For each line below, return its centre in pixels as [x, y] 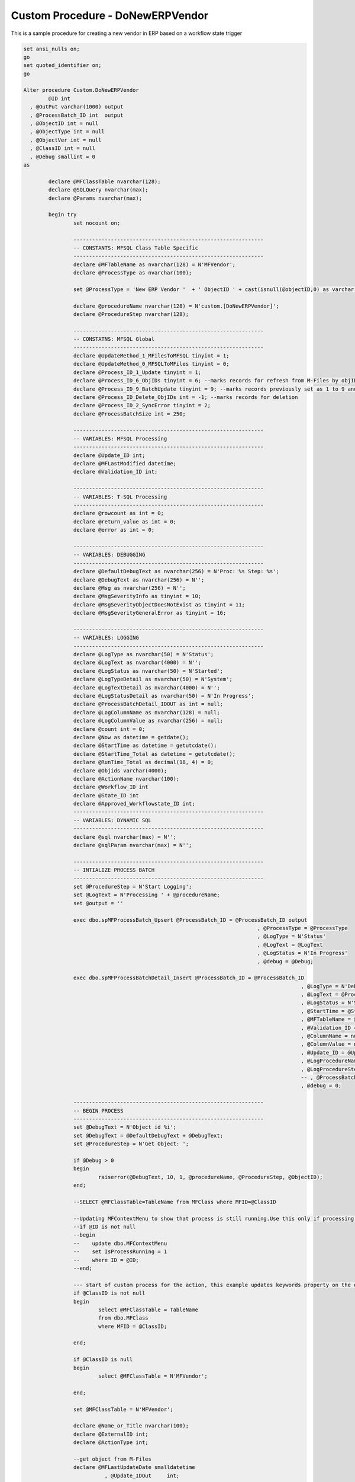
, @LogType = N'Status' [292, 936]
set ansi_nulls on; [51, 49]
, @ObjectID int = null [64, 124]
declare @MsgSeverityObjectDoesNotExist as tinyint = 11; [159, 604]
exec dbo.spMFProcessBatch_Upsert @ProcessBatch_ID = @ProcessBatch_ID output [190, 920]
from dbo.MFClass [123, 1318]
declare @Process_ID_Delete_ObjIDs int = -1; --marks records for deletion [185, 397]
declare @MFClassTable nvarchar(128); [104, 181]
